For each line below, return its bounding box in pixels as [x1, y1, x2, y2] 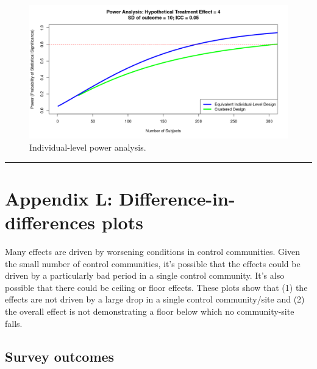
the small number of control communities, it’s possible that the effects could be [5, 257, 301, 270]
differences [5, 210, 96, 235]
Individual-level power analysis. [29, 141, 146, 154]
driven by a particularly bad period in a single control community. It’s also [5, 269, 285, 282]
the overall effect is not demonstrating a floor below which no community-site [5, 304, 294, 317]
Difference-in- [119, 185, 235, 210]
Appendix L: [5, 185, 113, 210]
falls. [5, 317, 23, 329]
